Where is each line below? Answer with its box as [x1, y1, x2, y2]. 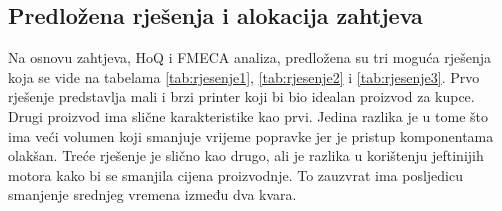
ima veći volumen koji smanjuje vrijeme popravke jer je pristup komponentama [8, 125, 494, 146]
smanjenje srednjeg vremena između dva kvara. [8, 184, 297, 205]
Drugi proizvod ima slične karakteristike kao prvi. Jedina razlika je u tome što [8, 105, 488, 126]
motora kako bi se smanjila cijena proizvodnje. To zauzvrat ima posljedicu [8, 164, 463, 185]
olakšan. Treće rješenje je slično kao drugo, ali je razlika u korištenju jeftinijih [8, 145, 484, 166]
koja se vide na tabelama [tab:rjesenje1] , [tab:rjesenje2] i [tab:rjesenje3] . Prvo [8, 66, 480, 87]
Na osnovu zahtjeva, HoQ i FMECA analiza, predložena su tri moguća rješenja [8, 47, 491, 68]
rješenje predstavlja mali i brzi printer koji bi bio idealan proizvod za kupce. [8, 86, 475, 107]
